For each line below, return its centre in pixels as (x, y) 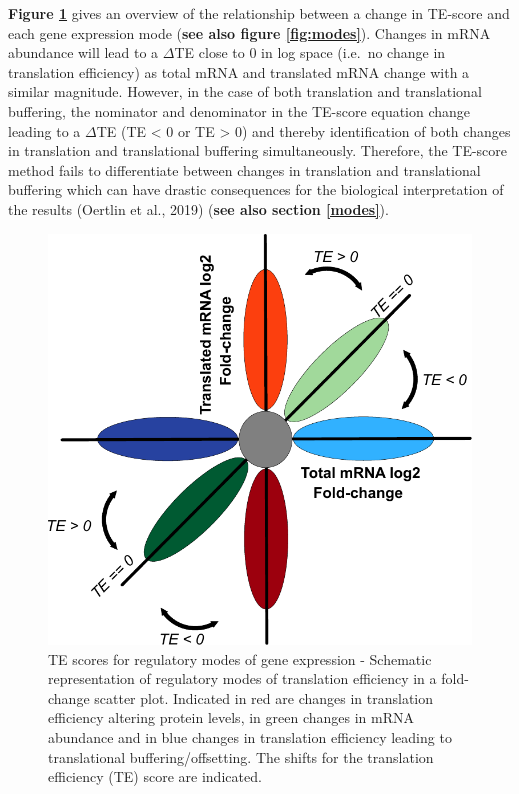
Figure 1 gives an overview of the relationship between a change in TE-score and (259, 13)
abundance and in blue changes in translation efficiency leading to (250, 736)
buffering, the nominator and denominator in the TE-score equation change (239, 110)
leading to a (44, 130)
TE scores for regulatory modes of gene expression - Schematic (240, 658)
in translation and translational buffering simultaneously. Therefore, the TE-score (258, 150)
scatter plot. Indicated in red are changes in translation (263, 697)
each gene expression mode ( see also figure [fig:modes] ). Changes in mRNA (249, 32)
